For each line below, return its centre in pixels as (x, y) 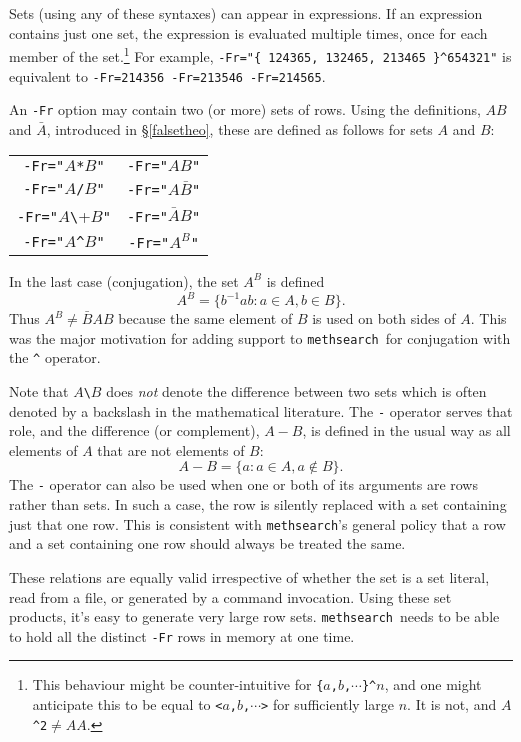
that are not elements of (171, 449)
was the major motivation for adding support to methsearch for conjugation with (260, 337)
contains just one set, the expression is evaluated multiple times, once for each (248, 32)
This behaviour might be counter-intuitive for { (178, 684)
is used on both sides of (384, 318)
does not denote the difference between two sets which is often (296, 390)
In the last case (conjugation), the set (124, 280)
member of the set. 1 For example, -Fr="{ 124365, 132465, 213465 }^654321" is (260, 54)
